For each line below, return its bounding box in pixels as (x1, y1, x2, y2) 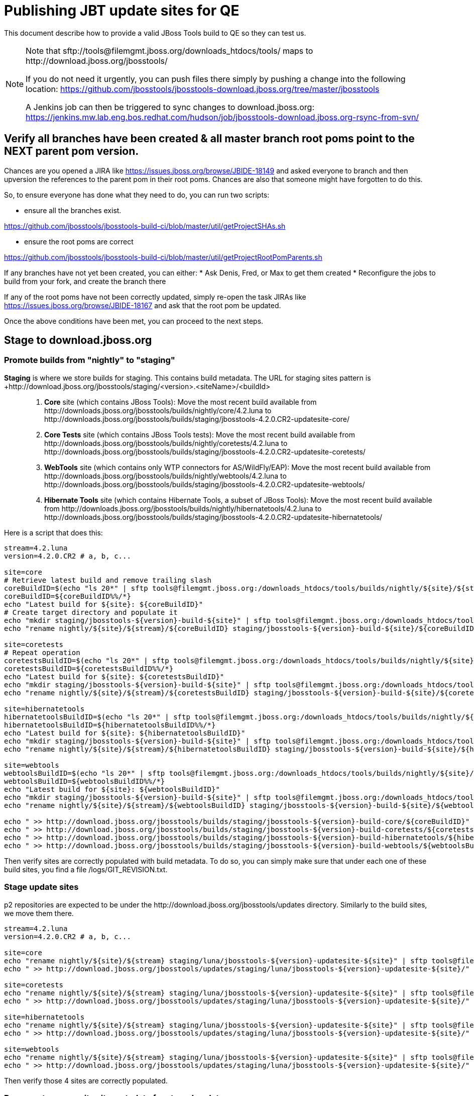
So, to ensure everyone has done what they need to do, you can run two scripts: (4, 190, 270, 199)
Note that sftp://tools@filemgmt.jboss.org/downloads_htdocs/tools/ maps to (26, 45, 313, 56)
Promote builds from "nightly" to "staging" (4, 355, 175, 366)
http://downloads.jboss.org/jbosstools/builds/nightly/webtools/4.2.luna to (44, 471, 287, 480)
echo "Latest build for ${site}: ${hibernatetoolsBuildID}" (4, 728, 246, 737)
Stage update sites (4, 882, 79, 892)
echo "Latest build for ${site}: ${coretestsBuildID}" (4, 672, 224, 681)
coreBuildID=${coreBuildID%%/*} (4, 592, 131, 600)
